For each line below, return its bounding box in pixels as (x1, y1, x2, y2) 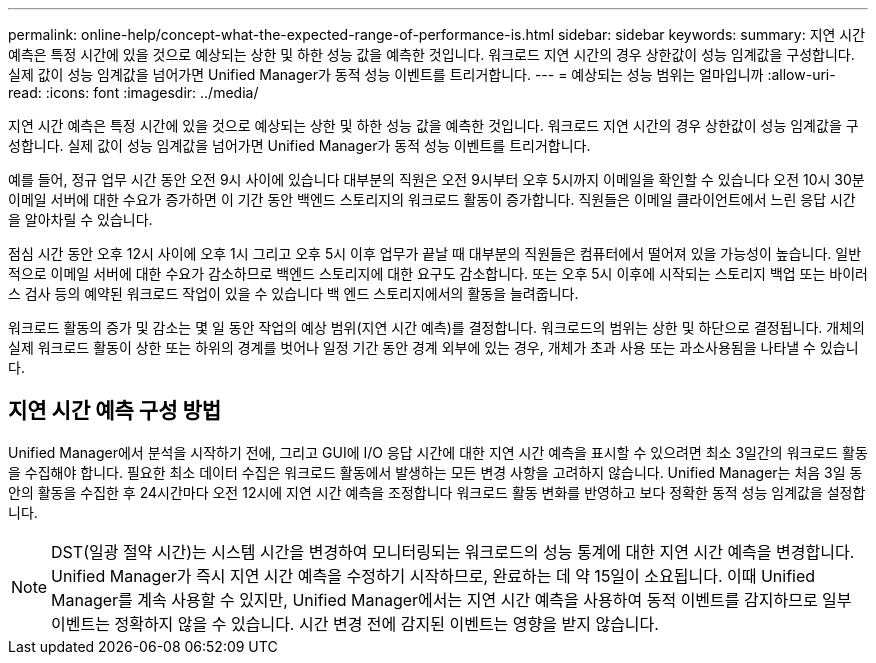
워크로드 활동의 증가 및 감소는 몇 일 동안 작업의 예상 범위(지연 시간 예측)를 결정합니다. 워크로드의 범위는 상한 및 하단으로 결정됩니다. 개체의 (8, 319, 865, 336)
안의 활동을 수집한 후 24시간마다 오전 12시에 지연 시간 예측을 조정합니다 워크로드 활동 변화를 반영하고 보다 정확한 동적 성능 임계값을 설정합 (8, 483, 866, 501)
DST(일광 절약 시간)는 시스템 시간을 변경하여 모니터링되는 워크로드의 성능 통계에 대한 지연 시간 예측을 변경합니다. (51, 541, 855, 562)
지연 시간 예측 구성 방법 (8, 398, 222, 424)
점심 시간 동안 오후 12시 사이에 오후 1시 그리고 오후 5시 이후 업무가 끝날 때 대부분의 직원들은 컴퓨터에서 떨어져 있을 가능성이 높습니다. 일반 (8, 245, 862, 262)
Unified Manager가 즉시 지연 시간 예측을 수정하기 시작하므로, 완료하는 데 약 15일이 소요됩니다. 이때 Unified (51, 565, 816, 586)
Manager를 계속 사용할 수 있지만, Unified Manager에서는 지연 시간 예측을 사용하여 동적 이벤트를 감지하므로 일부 (51, 589, 852, 610)
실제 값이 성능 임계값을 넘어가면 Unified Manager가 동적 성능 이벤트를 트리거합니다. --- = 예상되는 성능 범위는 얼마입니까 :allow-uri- (8, 66, 836, 83)
